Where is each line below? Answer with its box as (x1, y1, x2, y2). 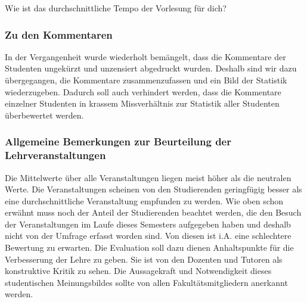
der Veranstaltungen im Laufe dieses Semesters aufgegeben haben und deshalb (5, 217, 291, 230)
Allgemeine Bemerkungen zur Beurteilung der (5, 134, 231, 149)
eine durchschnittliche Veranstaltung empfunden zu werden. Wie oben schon (5, 194, 284, 207)
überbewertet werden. (5, 108, 84, 121)
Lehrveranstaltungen (5, 148, 106, 163)
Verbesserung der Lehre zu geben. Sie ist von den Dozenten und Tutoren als (5, 253, 283, 265)
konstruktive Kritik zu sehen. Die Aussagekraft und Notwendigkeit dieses (5, 264, 272, 277)
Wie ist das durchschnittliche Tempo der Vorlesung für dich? (5, 2, 227, 14)
